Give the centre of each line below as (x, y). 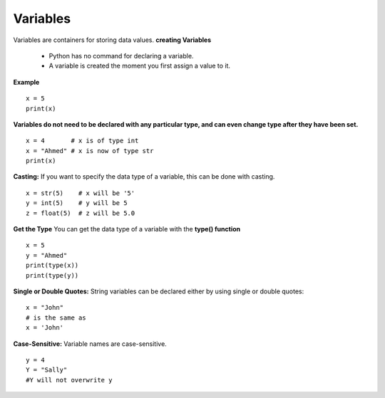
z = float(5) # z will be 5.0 (81, 213)
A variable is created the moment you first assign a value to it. (140, 66)
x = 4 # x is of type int (82, 141)
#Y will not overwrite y (69, 380)
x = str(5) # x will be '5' (81, 193)
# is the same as (56, 318)
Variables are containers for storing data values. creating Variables (112, 40)
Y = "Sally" (47, 370)
